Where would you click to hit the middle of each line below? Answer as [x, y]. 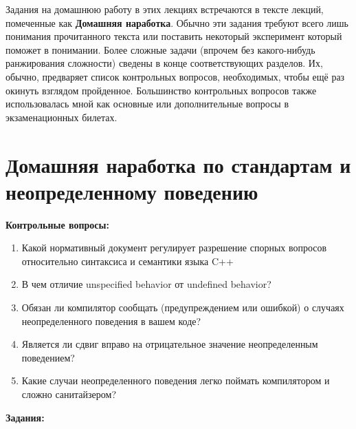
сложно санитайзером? [69, 394]
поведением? [48, 357]
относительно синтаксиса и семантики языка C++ [127, 261]
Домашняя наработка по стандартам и [178, 164]
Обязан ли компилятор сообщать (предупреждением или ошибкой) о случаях [183, 307]
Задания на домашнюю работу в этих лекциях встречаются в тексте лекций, [165, 9]
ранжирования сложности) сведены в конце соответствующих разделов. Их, [164, 63]
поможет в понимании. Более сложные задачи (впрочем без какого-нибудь [160, 49]
